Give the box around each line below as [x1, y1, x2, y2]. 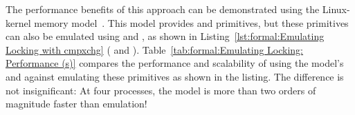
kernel [6, 15, 31, 30]
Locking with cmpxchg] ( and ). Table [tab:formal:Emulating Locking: [6, 42, 304, 56]
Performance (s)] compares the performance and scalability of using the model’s [6, 56, 344, 70]
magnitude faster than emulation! [6, 96, 147, 111]
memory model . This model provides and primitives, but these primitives [34, 15, 349, 30]
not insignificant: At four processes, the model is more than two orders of [6, 83, 316, 97]
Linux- [322, 2, 350, 16]
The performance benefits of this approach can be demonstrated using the [6, 2, 320, 16]
